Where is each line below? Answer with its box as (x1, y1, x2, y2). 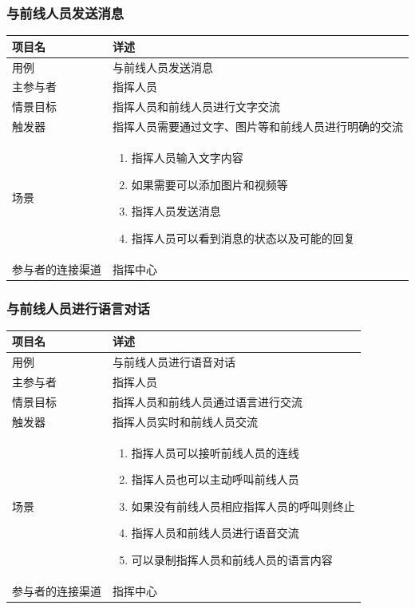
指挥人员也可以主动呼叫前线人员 (131, 471, 299, 488)
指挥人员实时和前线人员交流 (113, 413, 258, 429)
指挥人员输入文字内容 (131, 148, 243, 165)
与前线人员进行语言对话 (6, 298, 150, 318)
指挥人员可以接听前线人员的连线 (131, 444, 299, 461)
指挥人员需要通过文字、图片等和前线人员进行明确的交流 (113, 118, 403, 135)
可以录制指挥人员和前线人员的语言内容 (131, 551, 333, 567)
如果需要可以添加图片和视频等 (131, 176, 288, 192)
